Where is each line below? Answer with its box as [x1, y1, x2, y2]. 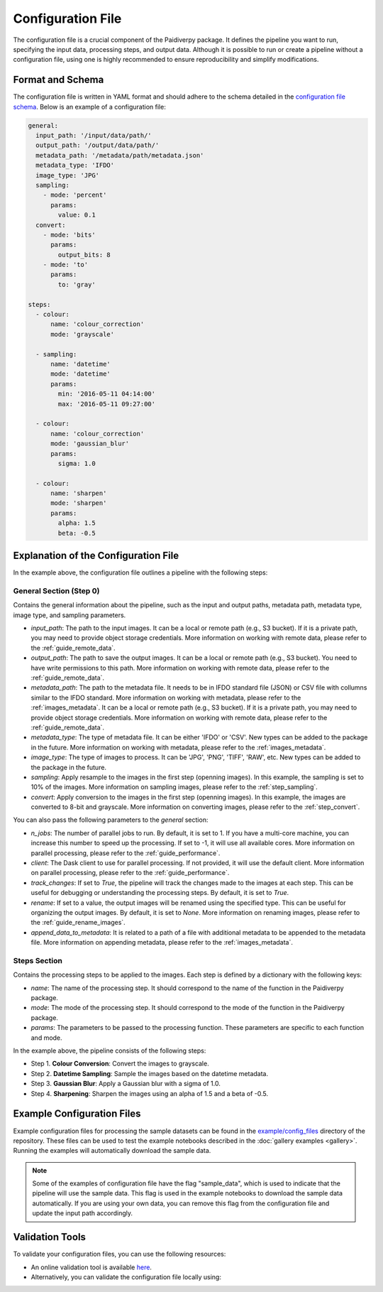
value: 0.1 [57, 211, 96, 219]
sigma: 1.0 [57, 459, 96, 467]
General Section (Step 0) [13, 586, 100, 596]
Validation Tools [13, 1231, 87, 1243]
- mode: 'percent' [43, 191, 107, 199]
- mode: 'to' [43, 261, 89, 269]
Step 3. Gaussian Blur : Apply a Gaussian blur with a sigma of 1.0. [30, 1080, 221, 1088]
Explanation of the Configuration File [13, 550, 179, 562]
